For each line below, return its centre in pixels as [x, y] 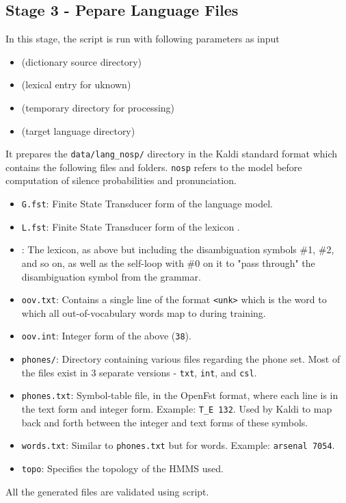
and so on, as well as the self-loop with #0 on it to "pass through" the [168, 262]
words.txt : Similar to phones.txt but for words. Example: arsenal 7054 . [178, 445]
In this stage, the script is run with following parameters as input [143, 39]
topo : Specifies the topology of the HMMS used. [122, 468]
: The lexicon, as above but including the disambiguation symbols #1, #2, [178, 249]
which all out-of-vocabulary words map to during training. [144, 312]
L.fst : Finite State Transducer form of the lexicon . [131, 226]
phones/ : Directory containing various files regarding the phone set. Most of [181, 359]
